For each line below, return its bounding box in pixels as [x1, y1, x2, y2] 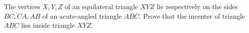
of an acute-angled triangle [42, 11, 122, 21]
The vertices [4, 1, 40, 11]
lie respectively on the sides [156, 1, 238, 11]
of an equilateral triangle [64, 1, 138, 11]
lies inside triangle [21, 20, 75, 30]
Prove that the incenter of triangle [143, 11, 245, 21]
